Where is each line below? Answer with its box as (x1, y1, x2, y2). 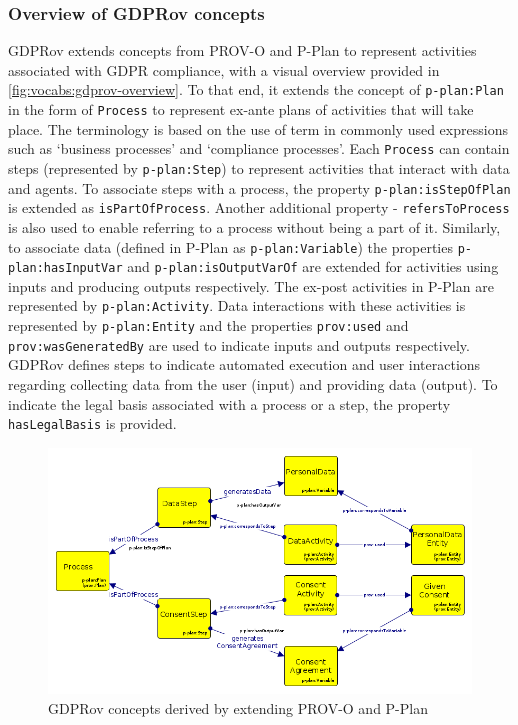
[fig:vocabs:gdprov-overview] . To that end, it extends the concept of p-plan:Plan (8, 79, 504, 100)
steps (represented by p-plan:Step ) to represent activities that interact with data (8, 157, 510, 178)
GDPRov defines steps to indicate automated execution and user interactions (8, 354, 481, 375)
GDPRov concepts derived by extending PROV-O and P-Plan (48, 697, 428, 718)
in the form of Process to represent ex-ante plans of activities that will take (8, 99, 474, 120)
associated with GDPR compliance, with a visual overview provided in (8, 59, 440, 80)
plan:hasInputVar (8, 261, 123, 276)
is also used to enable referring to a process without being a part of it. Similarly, (8, 216, 501, 237)
